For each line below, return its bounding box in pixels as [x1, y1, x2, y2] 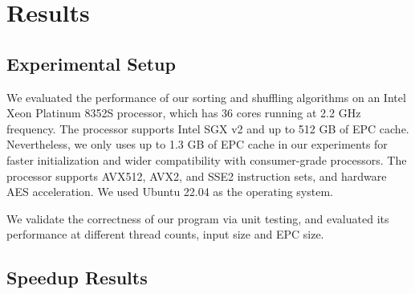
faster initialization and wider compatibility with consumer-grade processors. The [6, 151, 407, 168]
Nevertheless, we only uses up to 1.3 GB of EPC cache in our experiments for [6, 136, 388, 153]
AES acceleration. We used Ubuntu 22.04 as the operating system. [6, 183, 333, 200]
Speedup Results [6, 265, 148, 290]
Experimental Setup [6, 51, 176, 76]
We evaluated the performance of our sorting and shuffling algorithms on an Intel [6, 88, 406, 105]
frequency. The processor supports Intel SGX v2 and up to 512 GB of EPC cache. [6, 120, 409, 137]
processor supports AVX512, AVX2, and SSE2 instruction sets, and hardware [6, 167, 387, 184]
